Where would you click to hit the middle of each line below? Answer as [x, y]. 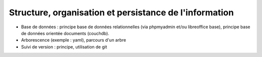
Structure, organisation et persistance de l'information [121, 12]
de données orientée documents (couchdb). [65, 33]
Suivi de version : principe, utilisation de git [64, 47]
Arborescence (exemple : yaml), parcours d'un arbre [74, 40]
